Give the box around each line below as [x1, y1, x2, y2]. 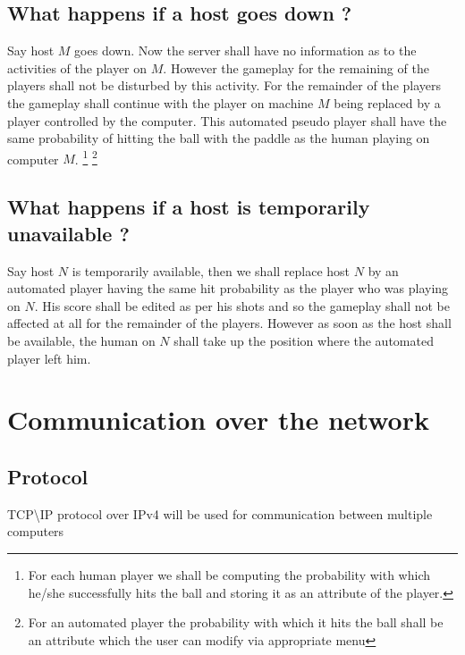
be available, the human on [7, 331, 156, 349]
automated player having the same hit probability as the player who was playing [7, 279, 449, 298]
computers [7, 522, 64, 541]
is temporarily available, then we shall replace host [72, 261, 351, 280]
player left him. [7, 348, 91, 367]
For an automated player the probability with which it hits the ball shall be [28, 613, 444, 632]
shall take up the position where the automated [173, 331, 434, 349]
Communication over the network [7, 401, 429, 438]
